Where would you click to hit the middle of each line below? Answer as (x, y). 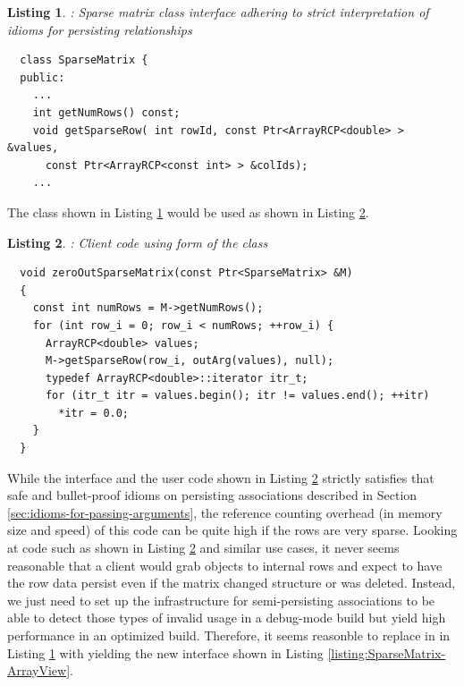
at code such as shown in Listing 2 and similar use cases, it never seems (203, 548)
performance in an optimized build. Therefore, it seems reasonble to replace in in (229, 635)
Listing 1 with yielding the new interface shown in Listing (165, 652)
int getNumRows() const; (106, 112)
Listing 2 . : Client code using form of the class (138, 242)
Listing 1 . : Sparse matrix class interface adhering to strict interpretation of (218, 12)
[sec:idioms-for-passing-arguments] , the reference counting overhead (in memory (225, 512)
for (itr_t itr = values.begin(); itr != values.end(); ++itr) (237, 396)
